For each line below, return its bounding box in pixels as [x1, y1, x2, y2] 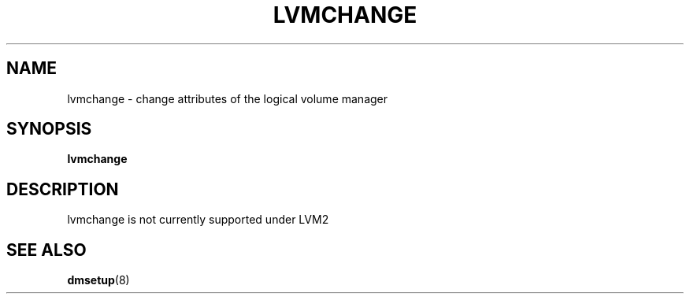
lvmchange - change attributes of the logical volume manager [67, 91, 388, 106]
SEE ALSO [6, 239, 87, 260]
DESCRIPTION [6, 179, 119, 199]
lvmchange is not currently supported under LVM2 [67, 213, 329, 227]
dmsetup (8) [67, 273, 130, 287]
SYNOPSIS [6, 119, 92, 139]
